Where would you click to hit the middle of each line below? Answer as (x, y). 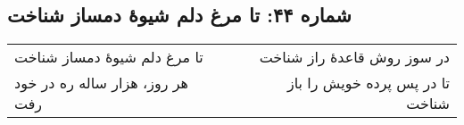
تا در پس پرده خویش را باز (368, 83)
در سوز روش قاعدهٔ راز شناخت (354, 57)
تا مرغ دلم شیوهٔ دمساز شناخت (109, 57)
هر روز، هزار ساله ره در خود (101, 83)
